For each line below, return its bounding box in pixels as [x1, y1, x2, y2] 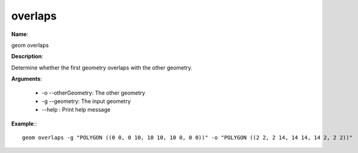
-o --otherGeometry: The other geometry [41, 89, 146, 96]
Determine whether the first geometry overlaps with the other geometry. [11, 64, 193, 71]
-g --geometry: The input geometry [41, 98, 131, 105]
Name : [11, 30, 29, 38]
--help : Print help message [41, 106, 111, 113]
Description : [11, 52, 44, 60]
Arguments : [11, 75, 43, 82]
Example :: [11, 119, 37, 127]
